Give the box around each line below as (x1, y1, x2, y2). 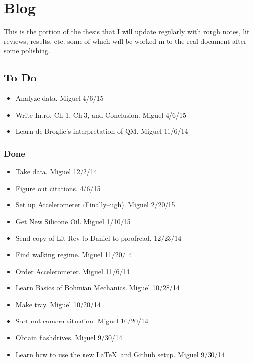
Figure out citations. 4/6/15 (15, 183, 101, 193)
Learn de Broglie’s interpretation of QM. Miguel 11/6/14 (15, 126, 188, 136)
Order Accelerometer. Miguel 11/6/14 (15, 266, 130, 276)
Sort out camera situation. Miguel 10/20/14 (15, 316, 148, 326)
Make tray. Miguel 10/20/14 (15, 299, 101, 309)
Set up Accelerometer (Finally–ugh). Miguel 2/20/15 (15, 200, 175, 210)
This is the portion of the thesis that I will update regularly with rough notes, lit (4, 26, 250, 37)
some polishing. (4, 45, 50, 56)
